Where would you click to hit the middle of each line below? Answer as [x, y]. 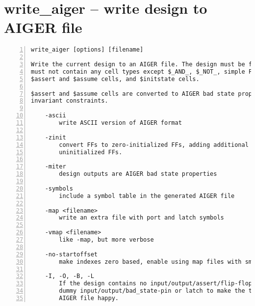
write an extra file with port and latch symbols [141, 218]
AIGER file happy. [89, 298]
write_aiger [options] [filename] [87, 50]
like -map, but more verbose [106, 240]
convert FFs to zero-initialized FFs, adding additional [154, 145]
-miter [55, 167]
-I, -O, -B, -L [69, 276]
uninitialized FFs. [91, 152]
